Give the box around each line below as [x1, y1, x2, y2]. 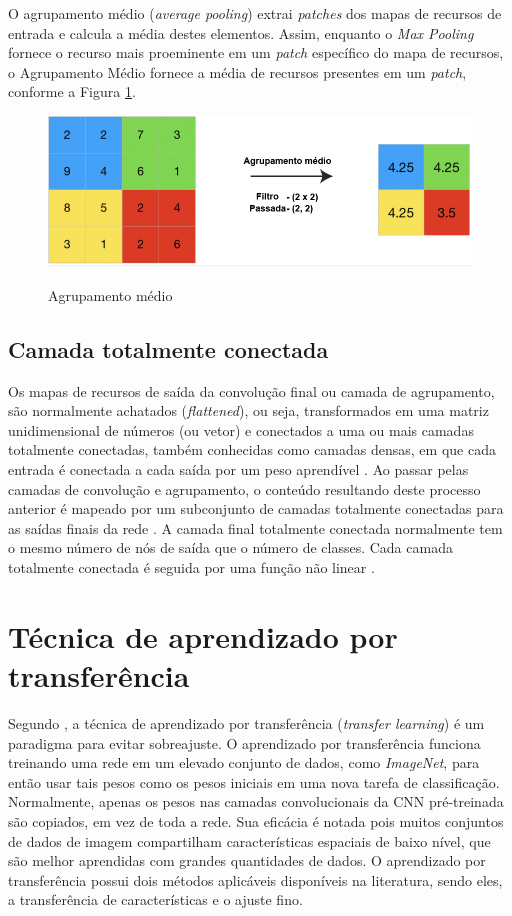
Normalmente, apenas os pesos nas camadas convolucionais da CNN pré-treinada [8, 791, 504, 812]
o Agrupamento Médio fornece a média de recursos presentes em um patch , [8, 61, 467, 82]
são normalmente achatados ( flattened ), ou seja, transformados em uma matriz [8, 400, 489, 421]
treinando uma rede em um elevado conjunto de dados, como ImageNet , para [8, 752, 480, 773]
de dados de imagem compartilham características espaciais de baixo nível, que [8, 830, 491, 851]
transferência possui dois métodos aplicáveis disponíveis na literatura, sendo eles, [8, 869, 503, 890]
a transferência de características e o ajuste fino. [8, 889, 303, 910]
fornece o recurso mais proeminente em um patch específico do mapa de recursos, [8, 42, 504, 63]
